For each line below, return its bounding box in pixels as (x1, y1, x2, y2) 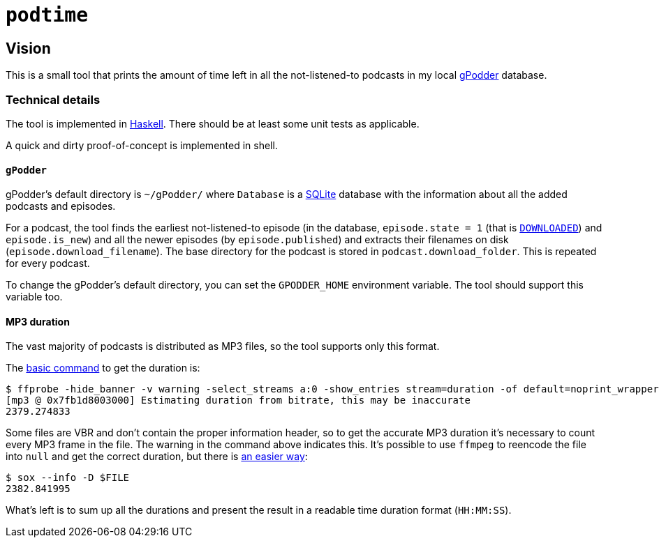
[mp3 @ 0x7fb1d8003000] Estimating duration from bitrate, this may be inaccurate (6, 395, 471, 406)
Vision (6, 39, 51, 57)
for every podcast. (6, 257, 90, 270)
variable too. (6, 291, 63, 303)
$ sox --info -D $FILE (6, 472, 130, 484)
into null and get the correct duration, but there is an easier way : (6, 450, 308, 463)
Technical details (6, 92, 101, 107)
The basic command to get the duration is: (6, 362, 200, 374)
